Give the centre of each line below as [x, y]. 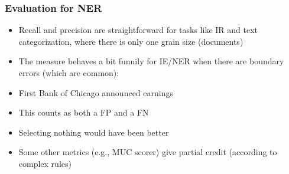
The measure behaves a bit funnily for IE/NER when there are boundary [151, 61]
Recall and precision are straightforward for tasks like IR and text [138, 30]
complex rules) [45, 163]
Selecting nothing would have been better [94, 132]
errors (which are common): [69, 73]
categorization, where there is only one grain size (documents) [131, 41]
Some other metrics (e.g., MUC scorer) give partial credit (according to [148, 152]
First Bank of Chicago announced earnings [96, 92]
